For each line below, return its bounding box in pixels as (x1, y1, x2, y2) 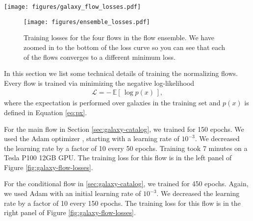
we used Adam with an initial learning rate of (4, 188, 141, 198)
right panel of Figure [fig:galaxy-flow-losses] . (4, 207, 136, 218)
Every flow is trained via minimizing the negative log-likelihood (4, 77, 195, 88)
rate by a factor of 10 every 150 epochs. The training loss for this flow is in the (4, 197, 241, 208)
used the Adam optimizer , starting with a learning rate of (4, 133, 179, 144)
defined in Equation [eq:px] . (4, 107, 87, 117)
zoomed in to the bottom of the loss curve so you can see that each (24, 42, 225, 52)
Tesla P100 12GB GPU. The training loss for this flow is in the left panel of (4, 152, 232, 163)
